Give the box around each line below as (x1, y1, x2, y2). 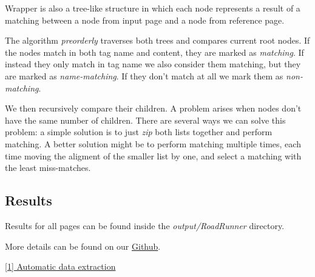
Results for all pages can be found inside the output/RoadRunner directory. (5, 219, 285, 232)
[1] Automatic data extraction (5, 260, 116, 273)
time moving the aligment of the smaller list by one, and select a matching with (5, 149, 302, 162)
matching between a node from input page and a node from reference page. (5, 13, 285, 26)
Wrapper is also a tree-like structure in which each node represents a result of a (5, 2, 300, 14)
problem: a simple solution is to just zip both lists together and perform (5, 125, 273, 138)
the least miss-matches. (5, 161, 91, 174)
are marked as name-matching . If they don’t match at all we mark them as (5, 69, 283, 82)
